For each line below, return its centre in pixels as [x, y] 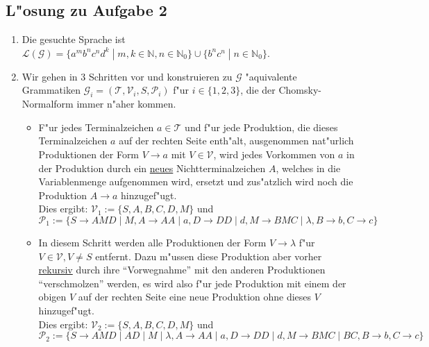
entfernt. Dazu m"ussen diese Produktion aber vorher [209, 256]
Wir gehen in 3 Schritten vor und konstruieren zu [127, 76]
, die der [258, 90]
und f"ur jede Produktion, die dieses [261, 127]
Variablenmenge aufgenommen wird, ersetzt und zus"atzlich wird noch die [196, 181]
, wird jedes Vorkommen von [274, 154]
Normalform [48, 104]
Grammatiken [51, 90]
